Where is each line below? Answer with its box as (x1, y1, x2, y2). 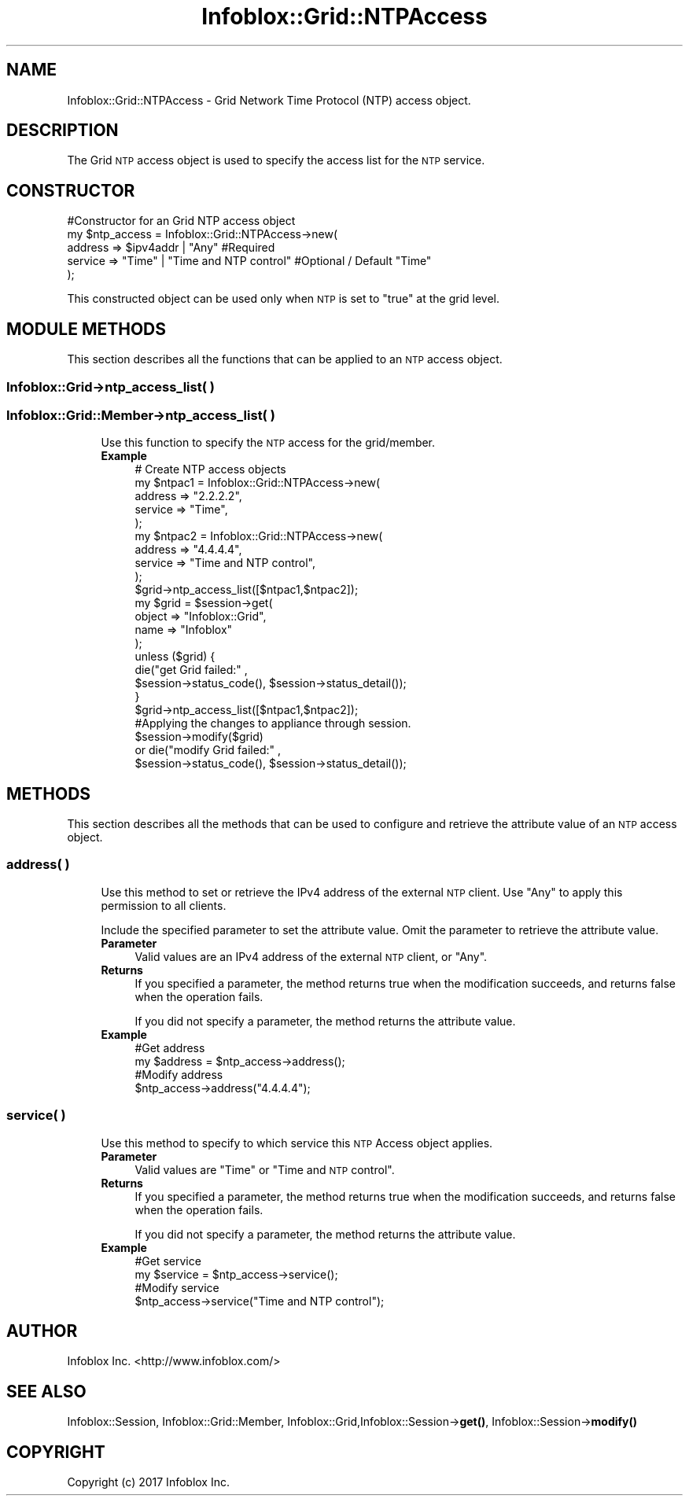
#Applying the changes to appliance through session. (134, 716, 411, 731)
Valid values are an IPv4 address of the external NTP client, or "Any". (134, 949, 488, 963)
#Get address (134, 1040, 205, 1055)
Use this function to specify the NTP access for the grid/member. (101, 436, 436, 450)
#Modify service (134, 1280, 219, 1294)
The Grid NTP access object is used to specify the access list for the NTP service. (67, 153, 485, 168)
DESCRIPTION (6, 120, 119, 141)
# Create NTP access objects (134, 462, 286, 477)
